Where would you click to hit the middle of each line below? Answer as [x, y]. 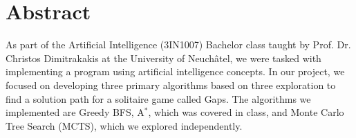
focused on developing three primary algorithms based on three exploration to [171, 85]
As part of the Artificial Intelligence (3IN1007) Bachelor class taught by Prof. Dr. [178, 45]
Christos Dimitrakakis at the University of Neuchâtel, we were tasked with [163, 58]
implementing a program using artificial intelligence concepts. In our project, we [175, 71]
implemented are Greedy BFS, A [75, 112]
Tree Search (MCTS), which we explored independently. [124, 125]
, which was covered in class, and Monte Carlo [246, 112]
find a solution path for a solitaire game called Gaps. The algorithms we [158, 98]
